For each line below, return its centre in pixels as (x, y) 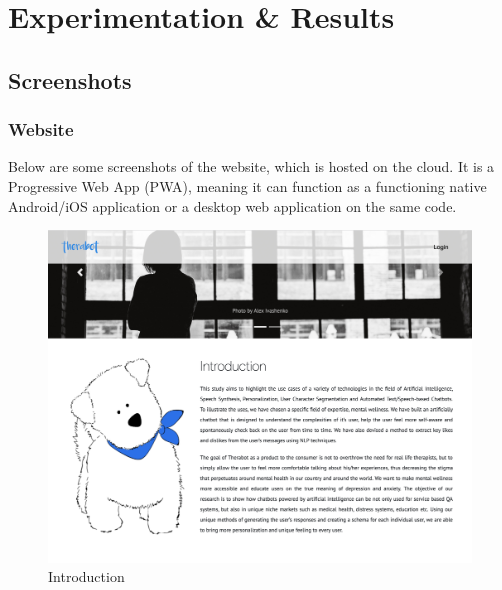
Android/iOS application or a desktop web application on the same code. (232, 205)
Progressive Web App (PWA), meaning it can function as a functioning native (247, 185)
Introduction (86, 576)
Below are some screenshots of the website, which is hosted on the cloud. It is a (251, 166)
